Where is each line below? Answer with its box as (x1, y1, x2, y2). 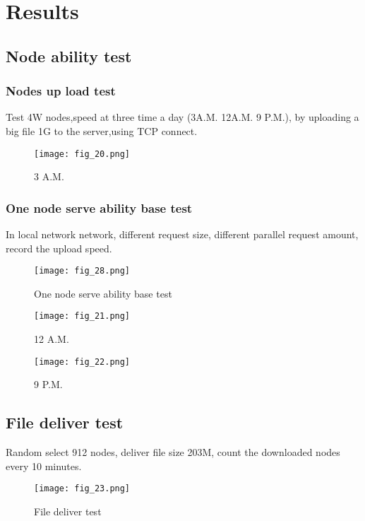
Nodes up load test (6, 82, 116, 100)
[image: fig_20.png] (34, 148, 131, 159)
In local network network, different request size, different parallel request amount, (6, 227, 359, 242)
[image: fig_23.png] (34, 484, 131, 494)
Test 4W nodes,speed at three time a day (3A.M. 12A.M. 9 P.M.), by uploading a (6, 110, 359, 124)
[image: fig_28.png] (34, 266, 131, 276)
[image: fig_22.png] (34, 356, 131, 367)
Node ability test (6, 45, 132, 66)
